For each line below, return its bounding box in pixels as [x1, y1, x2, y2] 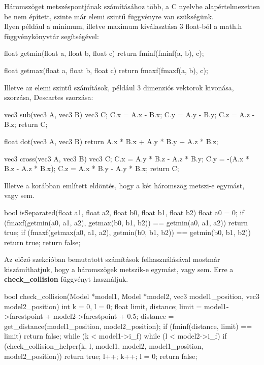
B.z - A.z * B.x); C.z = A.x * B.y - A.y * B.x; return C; [4, 163, 179, 174]
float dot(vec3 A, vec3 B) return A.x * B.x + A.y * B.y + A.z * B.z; [4, 136, 218, 146]
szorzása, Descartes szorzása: [4, 92, 93, 103]
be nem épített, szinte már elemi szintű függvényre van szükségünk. [4, 11, 214, 21]
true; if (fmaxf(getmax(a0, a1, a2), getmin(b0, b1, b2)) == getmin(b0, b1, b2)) [4, 227, 251, 238]
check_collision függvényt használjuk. [4, 274, 128, 284]
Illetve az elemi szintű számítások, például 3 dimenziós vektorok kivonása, [4, 82, 234, 92]
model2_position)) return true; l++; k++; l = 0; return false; [4, 350, 197, 361]
